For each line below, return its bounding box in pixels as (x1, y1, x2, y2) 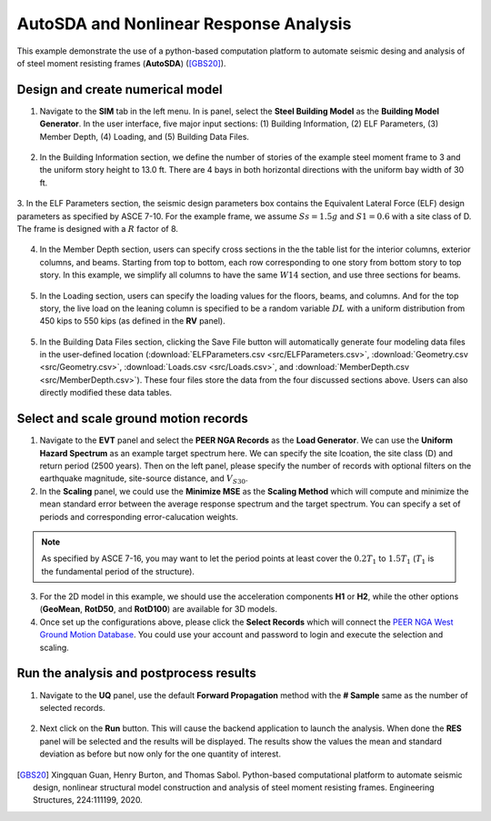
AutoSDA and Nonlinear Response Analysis (16, 14, 352, 34)
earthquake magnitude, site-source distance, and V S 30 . (39, 473, 249, 486)
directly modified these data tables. (39, 387, 173, 398)
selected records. (39, 702, 105, 713)
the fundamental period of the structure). (41, 566, 195, 576)
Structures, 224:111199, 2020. (33, 795, 143, 806)
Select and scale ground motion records (16, 411, 249, 426)
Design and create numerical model (16, 82, 223, 97)
